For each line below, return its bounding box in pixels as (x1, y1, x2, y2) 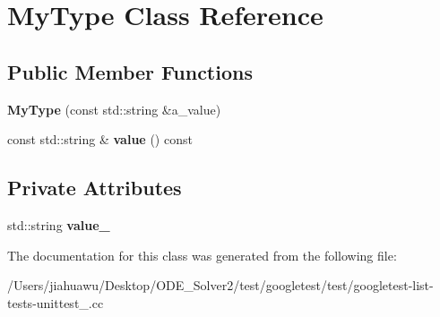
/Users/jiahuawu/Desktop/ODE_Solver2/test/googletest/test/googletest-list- (7, 276, 434, 295)
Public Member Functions (7, 57, 253, 85)
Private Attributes (7, 174, 182, 201)
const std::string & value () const (7, 130, 193, 149)
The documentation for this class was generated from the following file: (7, 245, 397, 264)
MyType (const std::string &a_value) (7, 99, 221, 118)
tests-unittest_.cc (7, 293, 104, 312)
